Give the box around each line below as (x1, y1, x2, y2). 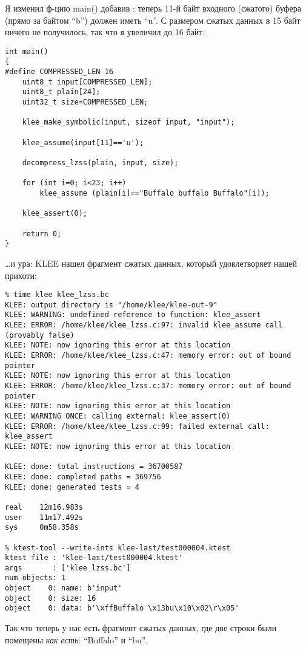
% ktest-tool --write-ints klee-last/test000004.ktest (5, 543, 231, 552)
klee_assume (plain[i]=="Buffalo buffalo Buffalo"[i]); (39, 188, 270, 197)
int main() (5, 47, 48, 56)
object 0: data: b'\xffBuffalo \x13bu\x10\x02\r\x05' (5, 604, 239, 613)
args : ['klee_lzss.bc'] (5, 563, 131, 572)
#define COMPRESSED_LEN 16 (5, 67, 113, 77)
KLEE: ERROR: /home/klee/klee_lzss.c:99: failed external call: (5, 422, 270, 431)
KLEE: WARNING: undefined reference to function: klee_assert (5, 310, 261, 320)
